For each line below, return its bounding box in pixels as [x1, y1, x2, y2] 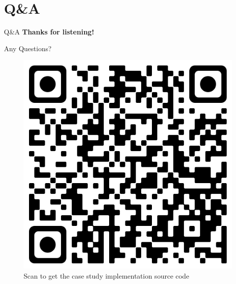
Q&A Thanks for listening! [4, 27, 94, 37]
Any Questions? [4, 43, 52, 53]
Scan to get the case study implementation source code [24, 270, 189, 281]
